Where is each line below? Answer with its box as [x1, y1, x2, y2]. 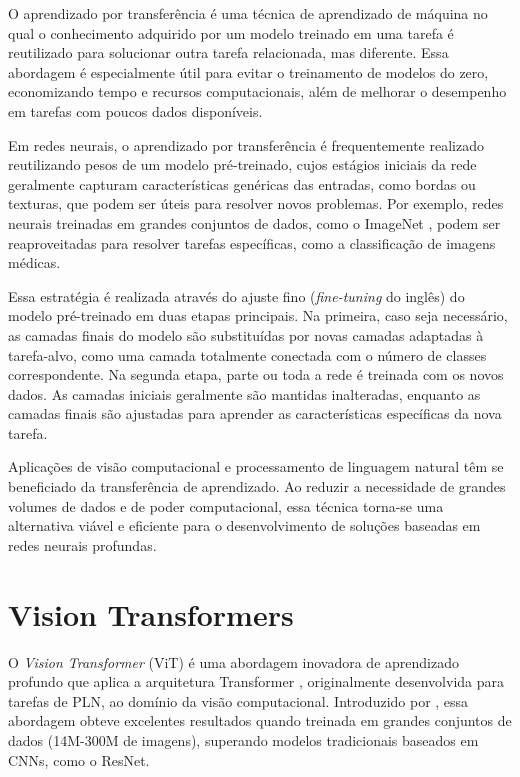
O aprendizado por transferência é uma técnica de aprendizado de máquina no [8, 3, 488, 23]
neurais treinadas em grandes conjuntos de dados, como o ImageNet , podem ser [8, 212, 501, 233]
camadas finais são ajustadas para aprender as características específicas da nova [8, 403, 502, 424]
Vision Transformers [8, 593, 294, 634]
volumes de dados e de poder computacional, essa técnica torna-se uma [8, 495, 444, 516]
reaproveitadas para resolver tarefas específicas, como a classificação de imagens [8, 232, 496, 253]
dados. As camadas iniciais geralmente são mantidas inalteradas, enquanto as [8, 383, 481, 404]
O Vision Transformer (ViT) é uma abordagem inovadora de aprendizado [8, 651, 459, 672]
